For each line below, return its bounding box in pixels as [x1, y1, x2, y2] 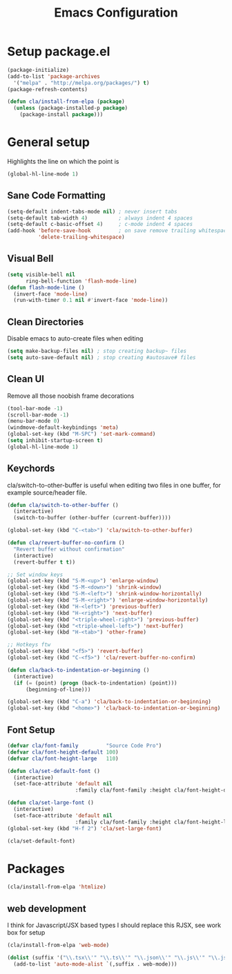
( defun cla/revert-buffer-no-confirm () [7, 539, 126, 546]
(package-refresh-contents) [7, 86, 88, 93]
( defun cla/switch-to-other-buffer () [7, 502, 119, 508]
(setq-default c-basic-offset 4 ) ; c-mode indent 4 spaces [7, 221, 193, 228]
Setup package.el [7, 44, 110, 59]
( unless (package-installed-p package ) [13, 105, 128, 112]
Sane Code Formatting [7, 190, 106, 202]
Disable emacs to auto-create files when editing [7, 334, 144, 343]
